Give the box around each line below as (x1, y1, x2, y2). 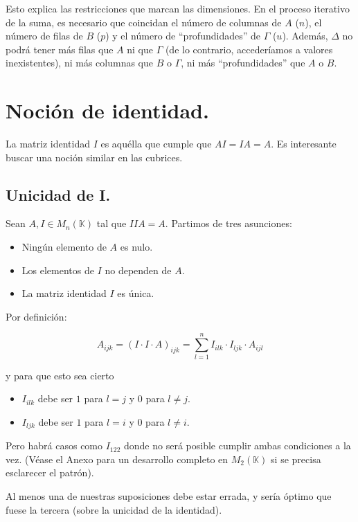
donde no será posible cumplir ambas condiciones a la (124, 438, 351, 453)
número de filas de (6, 28, 83, 43)
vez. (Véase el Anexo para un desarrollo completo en (6, 451, 229, 466)
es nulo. (120, 240, 153, 254)
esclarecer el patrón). (6, 465, 94, 480)
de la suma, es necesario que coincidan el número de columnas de (6, 15, 282, 29)
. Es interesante (271, 136, 337, 151)
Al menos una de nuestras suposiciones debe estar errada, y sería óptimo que (6, 489, 332, 503)
